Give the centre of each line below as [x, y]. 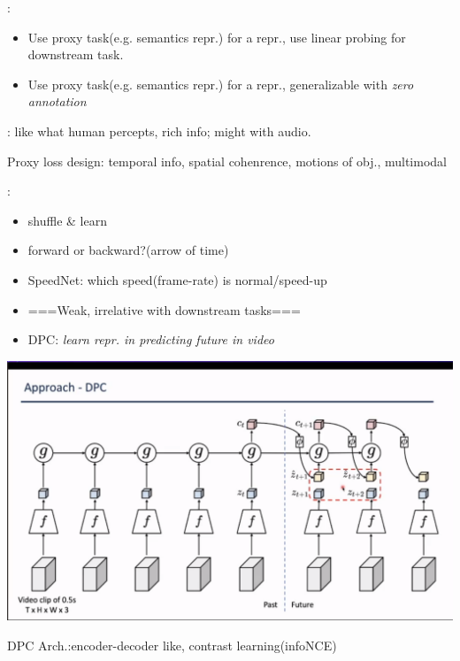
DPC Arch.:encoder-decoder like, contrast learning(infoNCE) [172, 645]
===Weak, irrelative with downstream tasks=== [164, 309]
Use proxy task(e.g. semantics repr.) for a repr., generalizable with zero [221, 84]
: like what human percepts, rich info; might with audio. [159, 131]
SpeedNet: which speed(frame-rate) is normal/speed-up [177, 279]
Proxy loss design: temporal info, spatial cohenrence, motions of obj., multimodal [227, 161]
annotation [57, 101]
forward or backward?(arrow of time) [128, 250]
